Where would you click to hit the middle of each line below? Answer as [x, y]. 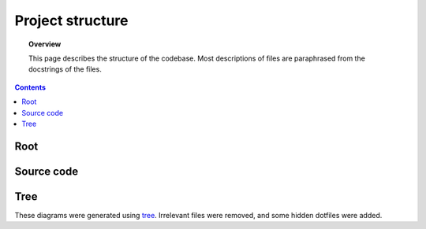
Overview [45, 44]
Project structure [71, 20]
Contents [30, 87]
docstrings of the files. [65, 69]
